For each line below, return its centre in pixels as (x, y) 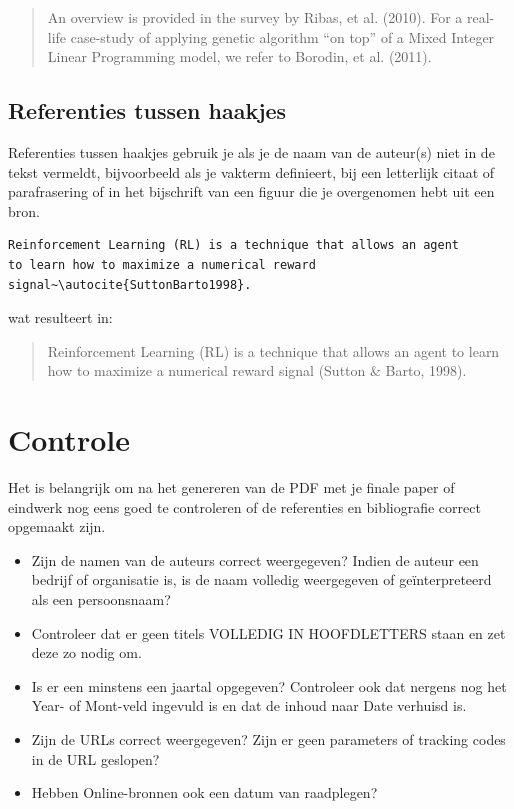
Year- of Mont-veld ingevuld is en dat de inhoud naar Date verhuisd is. (249, 705)
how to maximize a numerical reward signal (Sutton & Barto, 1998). (257, 370)
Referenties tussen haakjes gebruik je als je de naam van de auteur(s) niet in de (251, 151)
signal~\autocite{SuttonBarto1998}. (130, 284)
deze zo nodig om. (86, 652)
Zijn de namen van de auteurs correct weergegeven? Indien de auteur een (255, 559)
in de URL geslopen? (95, 758)
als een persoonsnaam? (101, 599)
